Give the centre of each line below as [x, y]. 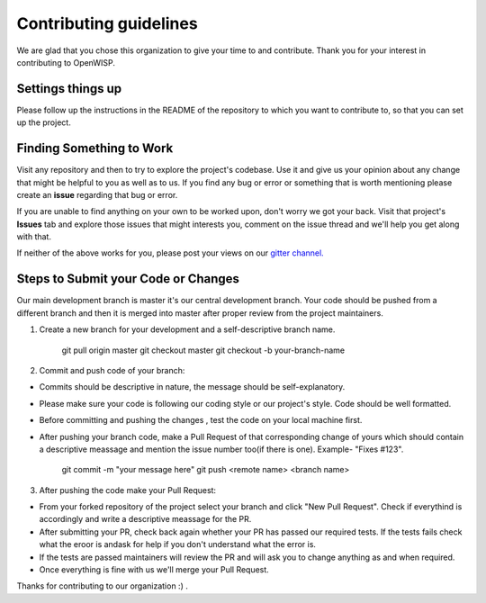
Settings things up [69, 89]
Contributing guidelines [107, 23]
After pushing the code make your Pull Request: [127, 490]
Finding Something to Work [95, 148]
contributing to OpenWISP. [66, 62]
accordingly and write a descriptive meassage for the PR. [145, 519]
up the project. [44, 122]
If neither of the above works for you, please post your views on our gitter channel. [170, 253]
